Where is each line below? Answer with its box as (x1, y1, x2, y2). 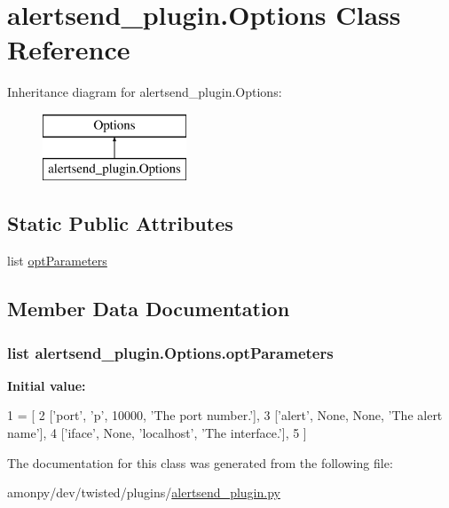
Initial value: (7, 376, 86, 394)
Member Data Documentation (7, 295, 290, 322)
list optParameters (7, 251, 107, 270)
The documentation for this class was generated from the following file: (7, 453, 393, 472)
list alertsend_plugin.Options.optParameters (7, 341, 334, 363)
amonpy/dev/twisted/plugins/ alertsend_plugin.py (7, 483, 280, 502)
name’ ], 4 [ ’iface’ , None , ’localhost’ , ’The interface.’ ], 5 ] (7, 424, 307, 442)
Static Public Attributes (7, 210, 233, 237)
